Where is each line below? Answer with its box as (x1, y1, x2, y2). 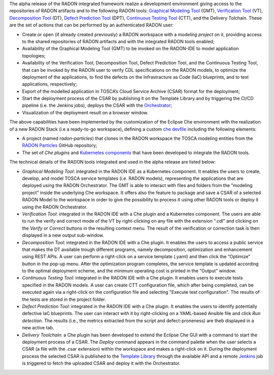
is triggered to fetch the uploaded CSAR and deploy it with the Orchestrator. (22, 360, 181, 366)
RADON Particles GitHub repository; (22, 142, 97, 148)
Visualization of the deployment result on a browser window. (22, 109, 149, 115)
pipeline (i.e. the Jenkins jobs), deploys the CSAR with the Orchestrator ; (22, 102, 173, 109)
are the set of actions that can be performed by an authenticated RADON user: (9, 22, 174, 28)
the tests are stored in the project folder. (22, 296, 107, 302)
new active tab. (22, 325, 54, 331)
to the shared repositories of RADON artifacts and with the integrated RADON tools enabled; (22, 38, 215, 44)
